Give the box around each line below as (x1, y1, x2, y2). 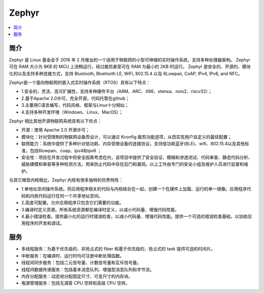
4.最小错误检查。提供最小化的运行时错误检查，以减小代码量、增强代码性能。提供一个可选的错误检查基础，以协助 (21, 213, 248, 220)
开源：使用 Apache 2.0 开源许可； (21, 127, 90, 133)
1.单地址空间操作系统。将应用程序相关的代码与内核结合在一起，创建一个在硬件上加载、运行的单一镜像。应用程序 (21, 186, 247, 192)
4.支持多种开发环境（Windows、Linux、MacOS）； (21, 109, 123, 115)
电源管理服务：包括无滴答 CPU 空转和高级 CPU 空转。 (21, 280, 130, 286)
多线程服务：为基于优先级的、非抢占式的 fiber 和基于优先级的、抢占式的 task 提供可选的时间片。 (21, 246, 215, 252)
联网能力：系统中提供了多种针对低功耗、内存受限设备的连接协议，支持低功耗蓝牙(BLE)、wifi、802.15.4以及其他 (21, 141, 245, 147)
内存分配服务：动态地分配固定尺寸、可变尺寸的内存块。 (21, 273, 133, 279)
